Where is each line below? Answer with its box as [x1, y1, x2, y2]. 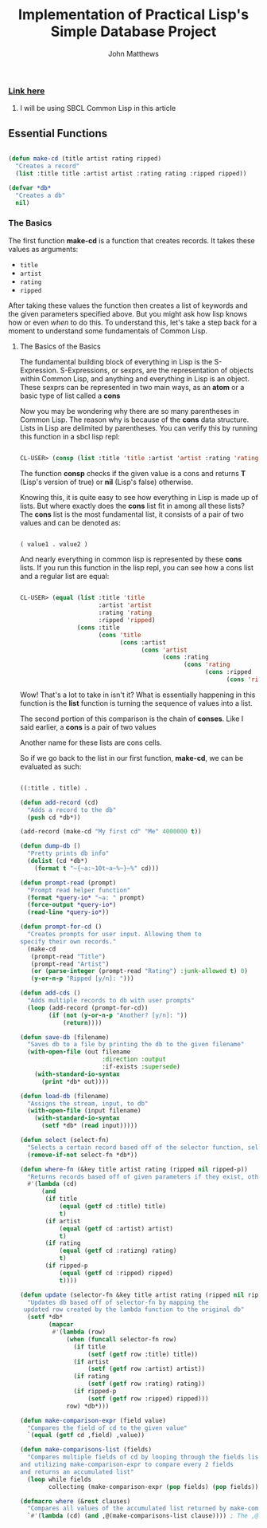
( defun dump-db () [19, 842, 81, 850]
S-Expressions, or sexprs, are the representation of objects [60, 365, 254, 375]
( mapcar [48, 1321, 74, 1329]
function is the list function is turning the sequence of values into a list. [19, 698, 253, 707]
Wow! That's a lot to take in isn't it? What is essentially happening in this [19, 690, 256, 699]
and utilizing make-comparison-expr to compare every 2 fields [19, 1461, 234, 1469]
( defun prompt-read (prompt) [19, 879, 117, 887]
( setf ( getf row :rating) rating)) [87, 1380, 206, 1388]
